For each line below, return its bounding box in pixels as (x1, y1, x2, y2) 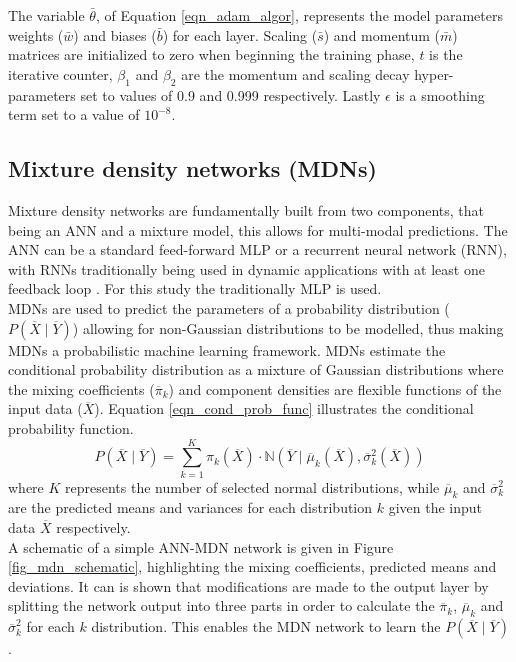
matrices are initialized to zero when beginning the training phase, (8, 44, 415, 65)
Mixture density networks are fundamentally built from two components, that (8, 199, 485, 220)
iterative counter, (8, 63, 113, 84)
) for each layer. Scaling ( (162, 24, 318, 45)
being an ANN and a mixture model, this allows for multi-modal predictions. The (8, 219, 508, 240)
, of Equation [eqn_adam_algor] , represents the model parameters (95, 5, 503, 25)
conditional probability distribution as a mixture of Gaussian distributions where (8, 359, 504, 380)
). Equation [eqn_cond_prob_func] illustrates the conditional (94, 398, 474, 419)
